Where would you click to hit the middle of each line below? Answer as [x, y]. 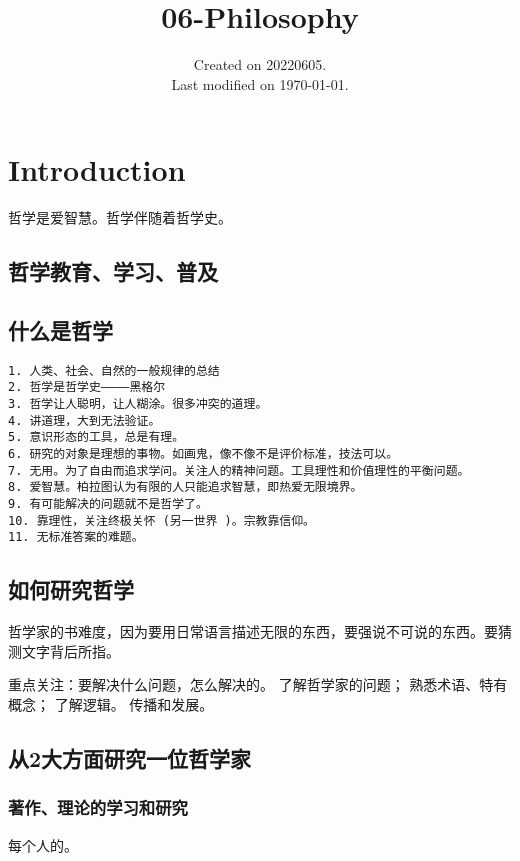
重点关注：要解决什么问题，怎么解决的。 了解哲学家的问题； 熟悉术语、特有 [258, 684]
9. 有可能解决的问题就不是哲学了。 [108, 504]
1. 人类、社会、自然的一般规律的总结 [114, 370]
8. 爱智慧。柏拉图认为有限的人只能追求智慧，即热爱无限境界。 [185, 487]
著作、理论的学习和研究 [98, 807]
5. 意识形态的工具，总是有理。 [96, 437]
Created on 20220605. [260, 64]
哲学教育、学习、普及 [113, 271]
